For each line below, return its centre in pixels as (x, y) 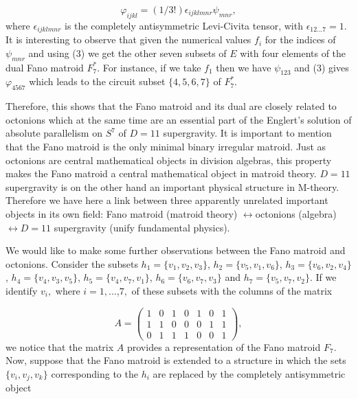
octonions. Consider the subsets (72, 263)
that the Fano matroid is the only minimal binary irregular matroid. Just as (166, 147)
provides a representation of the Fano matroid (224, 346)
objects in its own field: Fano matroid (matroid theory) (122, 213)
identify (22, 290)
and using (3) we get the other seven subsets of (127, 53)
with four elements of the (293, 53)
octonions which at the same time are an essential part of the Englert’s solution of (179, 119)
